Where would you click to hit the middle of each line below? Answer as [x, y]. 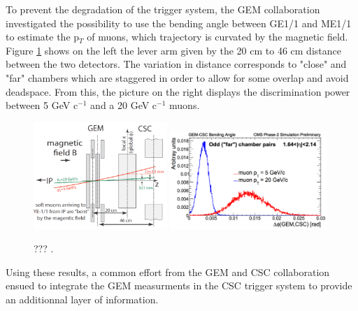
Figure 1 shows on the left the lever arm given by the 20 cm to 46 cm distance [173, 50]
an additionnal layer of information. [82, 299]
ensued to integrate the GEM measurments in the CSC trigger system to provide [179, 285]
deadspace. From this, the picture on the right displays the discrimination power [178, 91]
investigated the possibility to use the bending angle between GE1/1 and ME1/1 [179, 23]
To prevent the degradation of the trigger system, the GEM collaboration [163, 9]
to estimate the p [43, 37]
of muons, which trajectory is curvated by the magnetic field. [217, 37]
